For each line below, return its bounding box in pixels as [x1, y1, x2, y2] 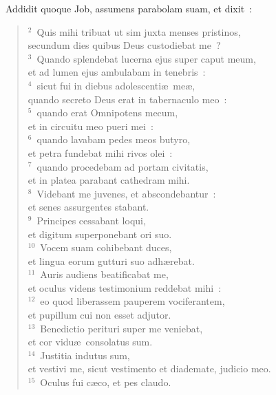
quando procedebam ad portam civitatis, [36, 159, 209, 173]
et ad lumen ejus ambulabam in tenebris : [28, 65, 206, 79]
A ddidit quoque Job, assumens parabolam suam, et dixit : [6, 1, 252, 15]
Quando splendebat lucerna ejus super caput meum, [36, 51, 256, 65]
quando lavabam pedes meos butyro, [36, 132, 191, 147]
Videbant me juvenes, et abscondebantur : [36, 186, 216, 200]
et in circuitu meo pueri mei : [28, 118, 153, 133]
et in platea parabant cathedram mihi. [28, 173, 190, 187]
